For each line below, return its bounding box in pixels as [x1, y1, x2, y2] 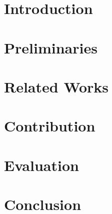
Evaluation [4, 154, 79, 175]
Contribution [4, 115, 95, 136]
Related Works [4, 76, 109, 96]
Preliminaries [4, 37, 97, 57]
